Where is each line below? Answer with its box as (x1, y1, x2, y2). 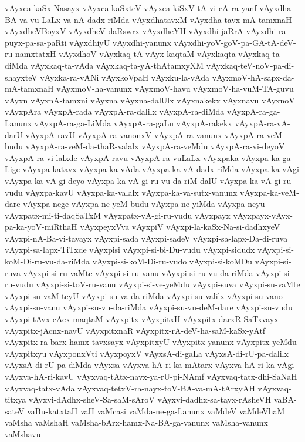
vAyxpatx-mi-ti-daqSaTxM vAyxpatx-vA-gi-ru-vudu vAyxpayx (5, 209, 231, 221)
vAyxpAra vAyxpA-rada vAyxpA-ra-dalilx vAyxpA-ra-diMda (5, 105, 225, 118)
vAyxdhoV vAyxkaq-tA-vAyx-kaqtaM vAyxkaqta (59, 48, 236, 60)
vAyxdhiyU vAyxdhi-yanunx (69, 36, 171, 48)
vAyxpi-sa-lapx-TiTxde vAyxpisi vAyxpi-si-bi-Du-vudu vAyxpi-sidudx (5, 243, 255, 256)
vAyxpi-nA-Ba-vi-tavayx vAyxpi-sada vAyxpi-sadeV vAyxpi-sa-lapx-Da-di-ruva (5, 232, 288, 244)
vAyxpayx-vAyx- (233, 209, 293, 221)
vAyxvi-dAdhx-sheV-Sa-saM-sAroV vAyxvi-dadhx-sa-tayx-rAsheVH (28, 393, 272, 406)
